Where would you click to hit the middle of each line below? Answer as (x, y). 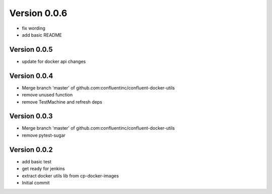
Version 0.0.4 (31, 76)
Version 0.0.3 (31, 116)
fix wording (33, 28)
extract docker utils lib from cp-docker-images (71, 175)
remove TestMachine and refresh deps (62, 102)
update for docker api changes (54, 61)
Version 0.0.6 (38, 13)
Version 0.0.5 (31, 50)
